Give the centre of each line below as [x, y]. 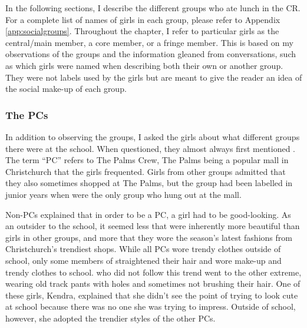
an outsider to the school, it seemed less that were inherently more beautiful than [153, 226]
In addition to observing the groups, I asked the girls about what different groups [153, 136]
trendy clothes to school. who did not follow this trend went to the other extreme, [153, 272]
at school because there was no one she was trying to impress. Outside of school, [151, 307]
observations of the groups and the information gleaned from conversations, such [151, 54]
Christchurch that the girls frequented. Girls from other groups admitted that [146, 171]
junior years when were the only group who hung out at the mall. [123, 194]
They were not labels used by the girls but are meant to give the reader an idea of [154, 77]
